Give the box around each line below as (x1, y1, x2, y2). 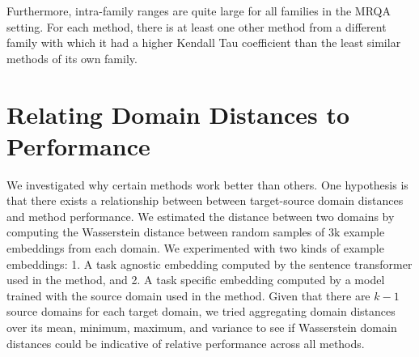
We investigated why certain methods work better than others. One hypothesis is (6, 176, 408, 193)
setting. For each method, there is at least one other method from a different (6, 18, 387, 35)
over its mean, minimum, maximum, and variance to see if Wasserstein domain (6, 319, 397, 336)
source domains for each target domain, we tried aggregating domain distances (6, 303, 396, 320)
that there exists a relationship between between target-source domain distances (6, 192, 404, 209)
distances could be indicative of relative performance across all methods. (6, 334, 365, 351)
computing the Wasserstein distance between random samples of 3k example (6, 223, 385, 240)
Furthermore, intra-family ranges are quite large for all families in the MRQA (6, 2, 391, 19)
